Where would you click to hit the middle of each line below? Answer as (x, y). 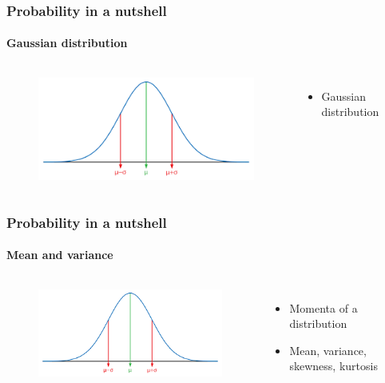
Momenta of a (323, 307)
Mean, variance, (328, 350)
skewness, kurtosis (333, 366)
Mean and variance (60, 255)
